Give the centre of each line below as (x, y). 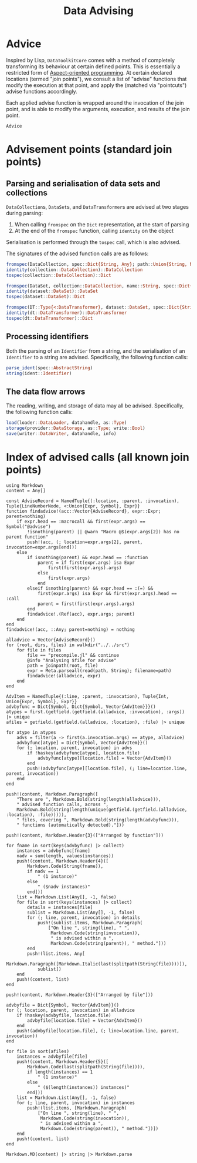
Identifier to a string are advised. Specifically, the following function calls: (97, 357)
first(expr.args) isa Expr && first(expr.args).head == (107, 593)
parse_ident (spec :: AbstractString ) (50, 368)
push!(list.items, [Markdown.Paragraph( (77, 1108)
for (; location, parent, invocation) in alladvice (70, 1010)
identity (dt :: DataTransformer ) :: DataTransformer (67, 313)
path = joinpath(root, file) (63, 666)
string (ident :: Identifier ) (39, 373)
